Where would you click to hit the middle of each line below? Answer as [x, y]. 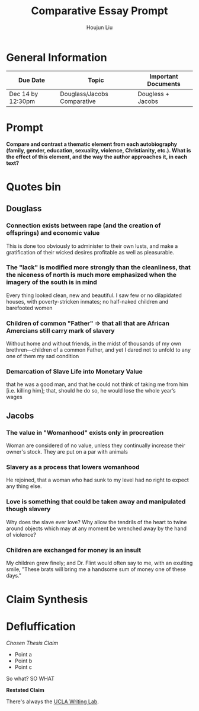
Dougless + [154, 94]
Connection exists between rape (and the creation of [84, 225]
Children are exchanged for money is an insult [73, 550]
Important [164, 76]
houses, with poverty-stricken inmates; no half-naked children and [87, 301]
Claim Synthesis [47, 600]
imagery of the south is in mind [52, 282]
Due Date [32, 80]
